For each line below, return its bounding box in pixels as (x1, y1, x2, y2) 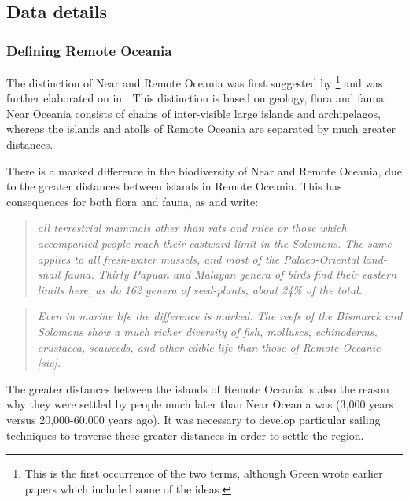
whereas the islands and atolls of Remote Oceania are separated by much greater (6, 120, 396, 137)
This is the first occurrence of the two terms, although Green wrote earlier (24, 465, 383, 482)
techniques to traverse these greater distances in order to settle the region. (6, 426, 364, 443)
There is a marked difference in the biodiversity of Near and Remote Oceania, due (6, 162, 402, 179)
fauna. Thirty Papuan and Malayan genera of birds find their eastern (64, 266, 397, 282)
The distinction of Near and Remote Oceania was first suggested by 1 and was (6, 72, 383, 90)
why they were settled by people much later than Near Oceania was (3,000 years (6, 396, 394, 412)
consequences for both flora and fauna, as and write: (6, 193, 259, 209)
